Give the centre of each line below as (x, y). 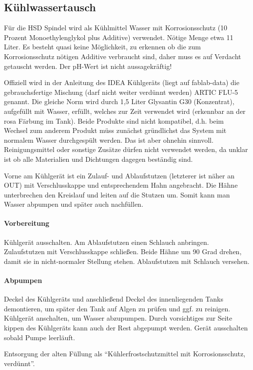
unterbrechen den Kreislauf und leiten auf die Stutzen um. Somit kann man (117, 194)
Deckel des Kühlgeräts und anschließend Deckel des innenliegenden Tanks (114, 299)
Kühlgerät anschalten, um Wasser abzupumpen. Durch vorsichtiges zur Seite (118, 318)
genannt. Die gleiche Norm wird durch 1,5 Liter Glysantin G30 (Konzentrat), (119, 101)
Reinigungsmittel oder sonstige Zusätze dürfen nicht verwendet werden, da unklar (126, 149)
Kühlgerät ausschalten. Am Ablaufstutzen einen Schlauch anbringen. (107, 242)
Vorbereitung (27, 223)
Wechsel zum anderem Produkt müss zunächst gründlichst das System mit (115, 130)
